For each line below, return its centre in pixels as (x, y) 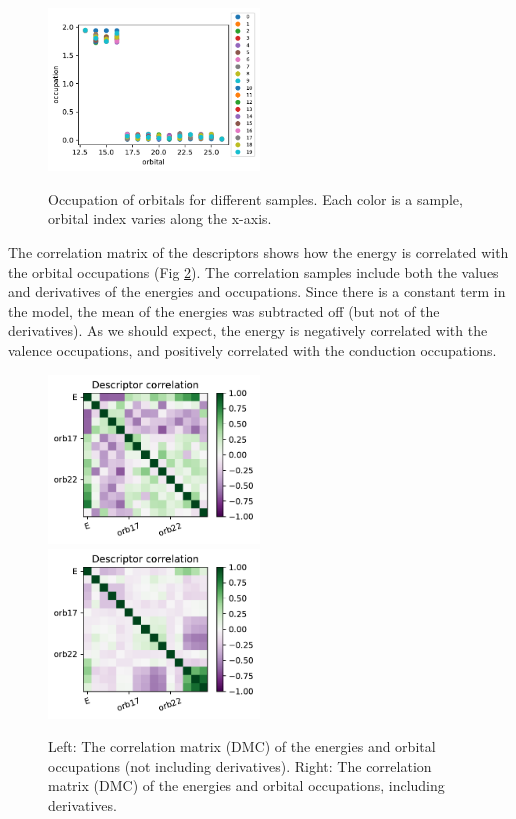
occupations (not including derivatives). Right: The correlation (240, 765)
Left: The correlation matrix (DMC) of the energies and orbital (242, 746)
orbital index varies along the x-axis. (160, 218)
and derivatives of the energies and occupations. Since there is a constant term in (257, 291)
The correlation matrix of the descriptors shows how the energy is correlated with (258, 252)
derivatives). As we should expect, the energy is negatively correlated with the (248, 330)
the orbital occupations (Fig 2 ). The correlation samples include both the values (253, 271)
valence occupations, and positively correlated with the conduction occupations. (252, 350)
